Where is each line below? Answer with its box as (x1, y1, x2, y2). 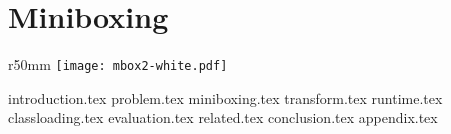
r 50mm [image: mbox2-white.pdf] (8, 54, 228, 75)
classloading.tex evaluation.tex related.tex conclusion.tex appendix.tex (8, 107, 438, 128)
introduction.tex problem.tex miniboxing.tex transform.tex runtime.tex (8, 87, 443, 108)
